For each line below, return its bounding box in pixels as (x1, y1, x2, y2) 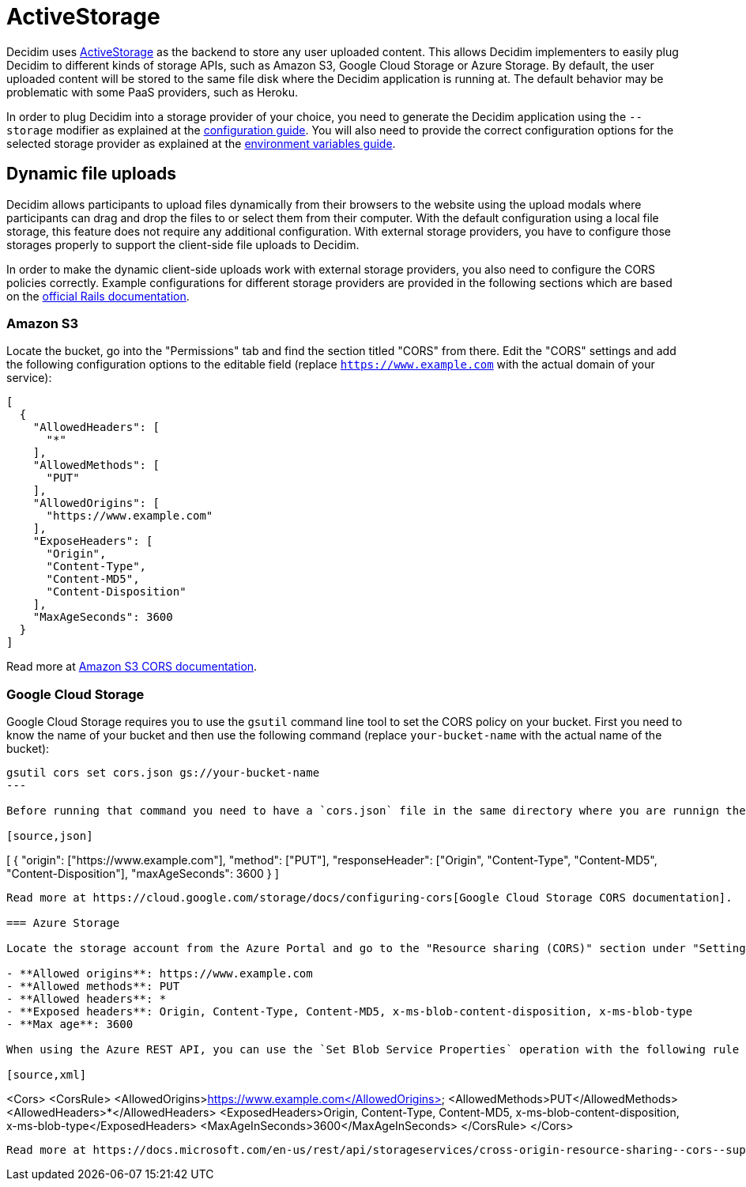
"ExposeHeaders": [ (32, 535, 153, 548)
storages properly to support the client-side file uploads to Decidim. (6, 237, 360, 251)
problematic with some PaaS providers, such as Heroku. (6, 85, 298, 99)
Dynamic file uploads (6, 164, 176, 184)
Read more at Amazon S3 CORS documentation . (6, 660, 258, 674)
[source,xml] (6, 1068, 87, 1082)
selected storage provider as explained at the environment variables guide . (6, 136, 396, 150)
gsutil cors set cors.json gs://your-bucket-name (6, 766, 320, 780)
